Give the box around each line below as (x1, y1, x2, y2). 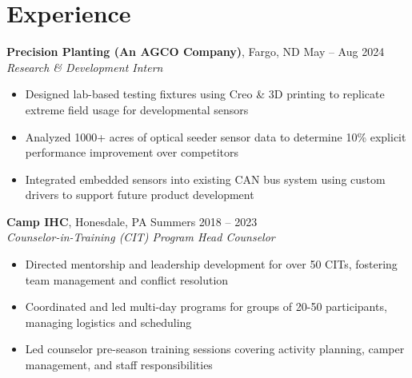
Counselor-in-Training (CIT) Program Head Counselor (6, 229, 275, 245)
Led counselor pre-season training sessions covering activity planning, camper (25, 340, 405, 357)
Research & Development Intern (6, 58, 163, 75)
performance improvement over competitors (25, 144, 239, 161)
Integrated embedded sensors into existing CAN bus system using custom (25, 170, 386, 187)
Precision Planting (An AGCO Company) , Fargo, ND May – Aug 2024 (6, 43, 385, 60)
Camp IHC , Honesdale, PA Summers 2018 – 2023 (6, 213, 258, 229)
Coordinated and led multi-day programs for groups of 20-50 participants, (25, 298, 387, 315)
